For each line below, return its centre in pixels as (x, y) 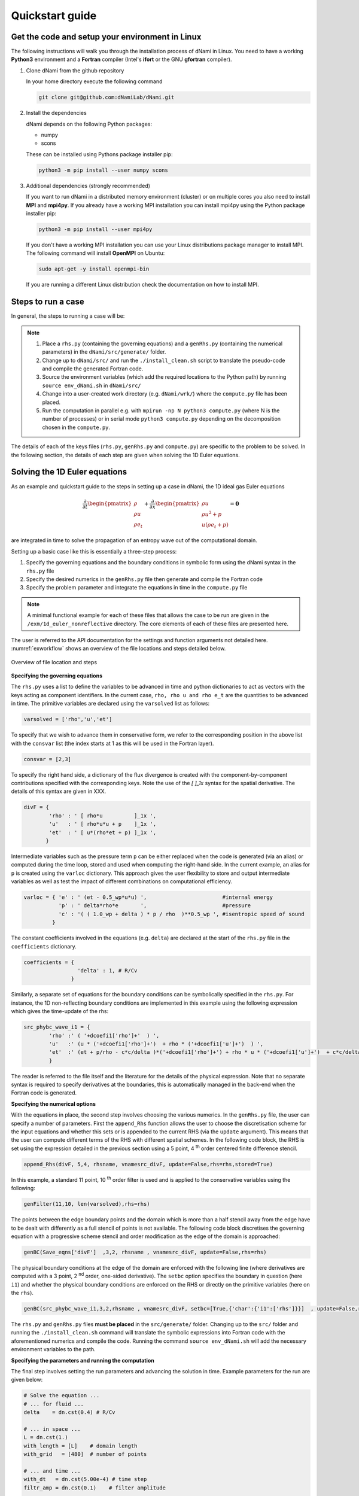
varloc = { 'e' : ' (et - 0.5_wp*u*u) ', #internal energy (148, 897)
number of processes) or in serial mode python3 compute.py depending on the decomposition (162, 419)
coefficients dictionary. (44, 946)
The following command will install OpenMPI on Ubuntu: (95, 253)
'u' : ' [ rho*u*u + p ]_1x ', (103, 824)
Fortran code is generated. (44, 1093)
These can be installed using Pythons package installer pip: (99, 154)
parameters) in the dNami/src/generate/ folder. (104, 352)
